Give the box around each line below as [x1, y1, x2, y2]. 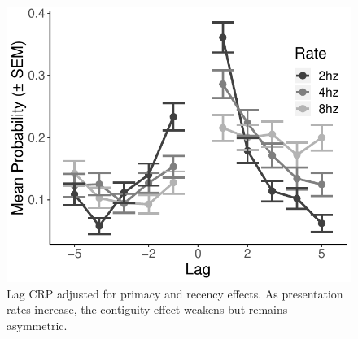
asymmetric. [7, 316, 68, 333]
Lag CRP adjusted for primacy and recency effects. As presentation [7, 285, 343, 302]
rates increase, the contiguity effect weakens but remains [7, 301, 288, 318]
